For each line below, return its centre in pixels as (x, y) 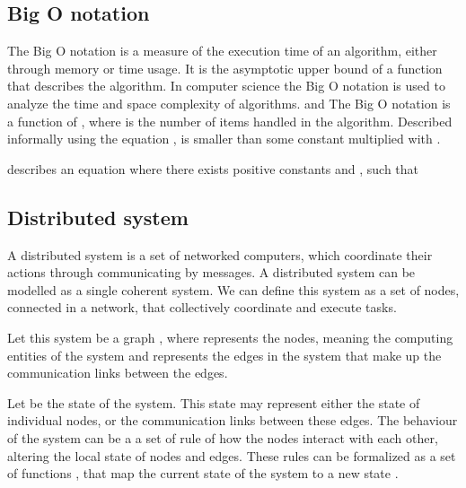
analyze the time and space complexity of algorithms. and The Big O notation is (229, 103)
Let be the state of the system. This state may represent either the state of (214, 402)
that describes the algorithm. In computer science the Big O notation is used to (226, 86)
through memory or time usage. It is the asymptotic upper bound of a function (225, 68)
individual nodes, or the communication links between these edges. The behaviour (233, 420)
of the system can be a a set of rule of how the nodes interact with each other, (223, 437)
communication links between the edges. (118, 373)
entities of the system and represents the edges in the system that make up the (224, 355)
